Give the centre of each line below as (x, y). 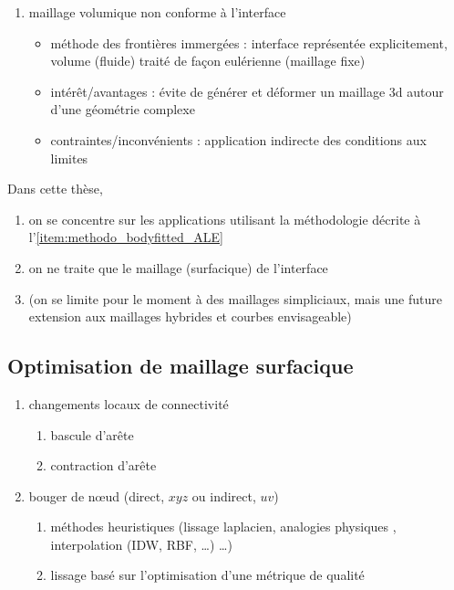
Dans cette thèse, (55, 189)
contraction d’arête (103, 465)
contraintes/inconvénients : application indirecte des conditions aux (238, 139)
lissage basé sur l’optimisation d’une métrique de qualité (207, 575)
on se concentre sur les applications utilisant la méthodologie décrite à (225, 219)
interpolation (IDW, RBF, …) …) (141, 544)
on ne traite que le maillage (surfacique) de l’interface (178, 267)
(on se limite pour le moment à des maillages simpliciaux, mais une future (235, 298)
